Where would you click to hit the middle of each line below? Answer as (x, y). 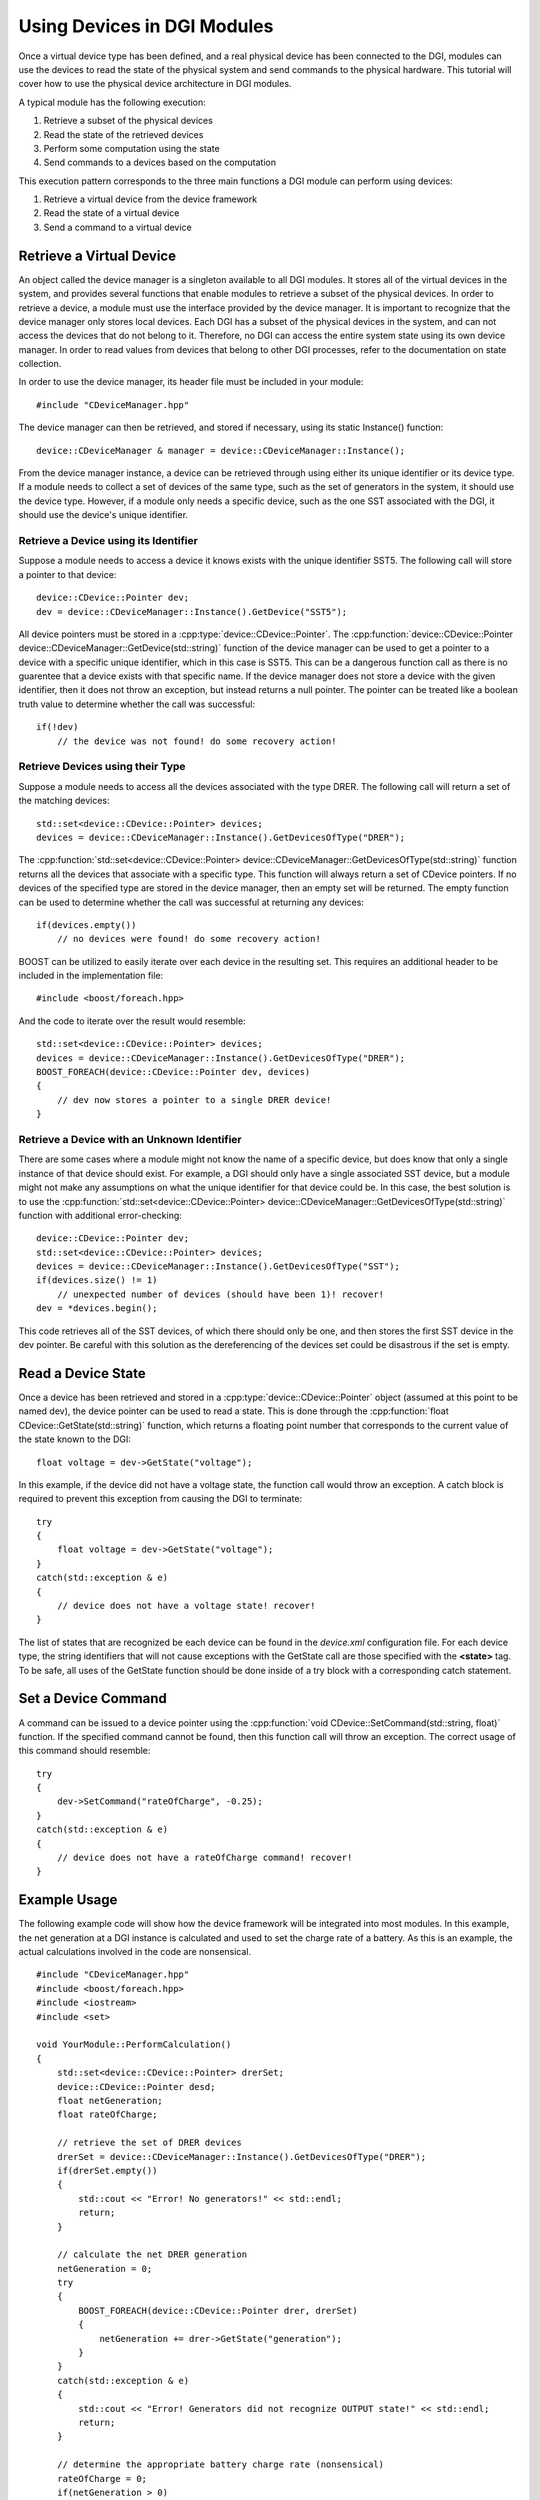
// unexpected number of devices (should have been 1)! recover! (220, 1294)
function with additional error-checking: (100, 1215)
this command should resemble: (84, 1751)
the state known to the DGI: (75, 1439)
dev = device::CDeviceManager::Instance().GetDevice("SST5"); (192, 611)
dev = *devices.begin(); (97, 1308)
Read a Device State (82, 1373)
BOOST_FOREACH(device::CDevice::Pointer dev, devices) (173, 1072)
